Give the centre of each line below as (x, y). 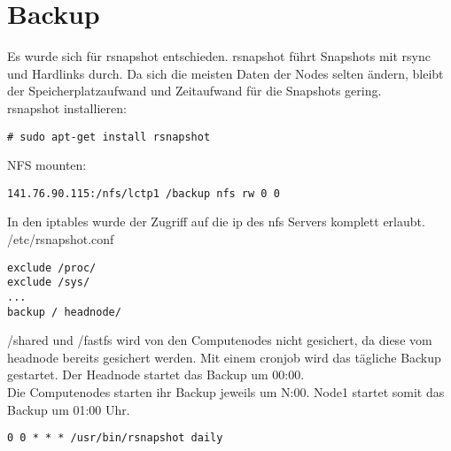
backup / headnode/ (64, 312)
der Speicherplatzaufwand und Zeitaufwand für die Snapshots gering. (194, 91)
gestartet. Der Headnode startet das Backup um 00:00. (156, 375)
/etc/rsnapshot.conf (61, 239)
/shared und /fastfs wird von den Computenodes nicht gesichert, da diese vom (220, 340)
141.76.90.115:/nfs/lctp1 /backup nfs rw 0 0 (144, 193)
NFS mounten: (47, 165)
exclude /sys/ (49, 283)
